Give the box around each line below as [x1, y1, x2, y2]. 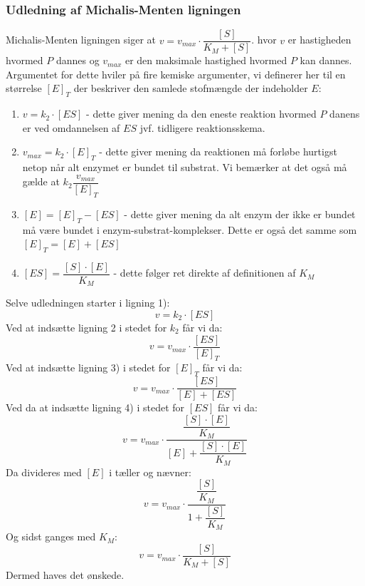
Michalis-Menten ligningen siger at [6, 32, 156, 47]
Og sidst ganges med [6, 529, 96, 544]
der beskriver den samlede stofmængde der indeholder [73, 81, 308, 96]
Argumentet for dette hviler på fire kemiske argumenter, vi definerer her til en [6, 66, 346, 81]
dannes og [55, 53, 100, 68]
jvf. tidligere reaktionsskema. [139, 120, 265, 135]
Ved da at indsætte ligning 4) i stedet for [6, 400, 185, 415]
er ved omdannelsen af [22, 120, 120, 135]
